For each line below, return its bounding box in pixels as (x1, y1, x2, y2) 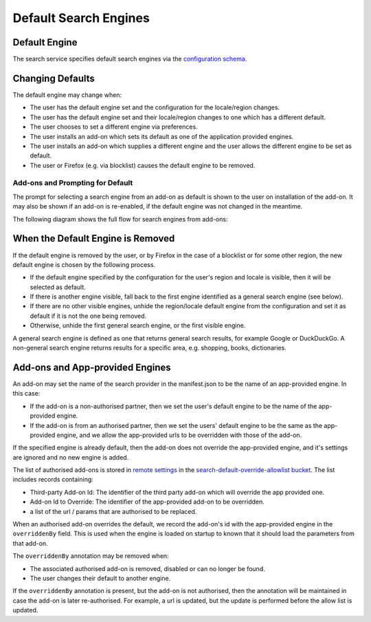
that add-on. (12, 539, 48, 547)
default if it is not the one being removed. (30, 312, 147, 320)
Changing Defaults (12, 72, 95, 84)
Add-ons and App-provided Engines (12, 361, 171, 373)
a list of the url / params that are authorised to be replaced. (30, 507, 197, 515)
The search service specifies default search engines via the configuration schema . (12, 55, 247, 63)
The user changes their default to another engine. (30, 574, 171, 582)
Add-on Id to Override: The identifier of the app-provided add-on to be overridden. (30, 497, 265, 506)
